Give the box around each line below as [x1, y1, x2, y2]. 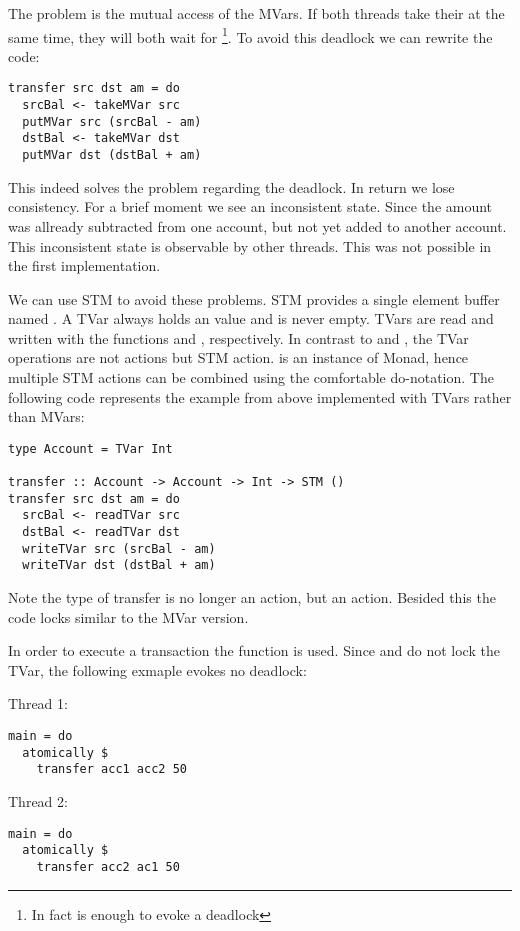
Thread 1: [8, 693, 68, 714]
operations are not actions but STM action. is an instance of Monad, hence [8, 347, 469, 368]
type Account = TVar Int [8, 441, 173, 456]
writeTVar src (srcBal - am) [22, 541, 216, 556]
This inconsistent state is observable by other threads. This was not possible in [8, 235, 492, 256]
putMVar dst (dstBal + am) [22, 148, 202, 163]
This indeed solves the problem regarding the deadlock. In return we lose [8, 176, 455, 197]
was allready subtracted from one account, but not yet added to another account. [8, 215, 507, 236]
